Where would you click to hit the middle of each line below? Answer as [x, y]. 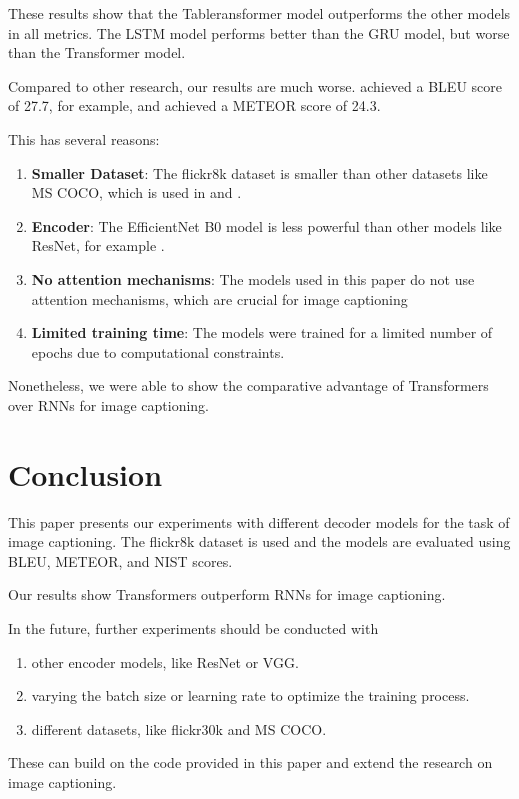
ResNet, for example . [98, 245]
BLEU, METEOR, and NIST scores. [120, 560]
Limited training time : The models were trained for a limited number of [262, 332]
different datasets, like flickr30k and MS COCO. [179, 728]
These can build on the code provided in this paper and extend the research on [250, 762]
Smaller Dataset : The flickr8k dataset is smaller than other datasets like [259, 172]
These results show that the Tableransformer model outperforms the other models [259, 13]
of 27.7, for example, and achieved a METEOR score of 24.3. [194, 105]
